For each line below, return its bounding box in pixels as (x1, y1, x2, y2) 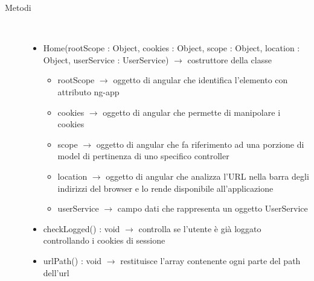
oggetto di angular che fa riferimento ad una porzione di (96, 137, 304, 150)
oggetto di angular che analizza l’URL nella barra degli (106, 169, 309, 182)
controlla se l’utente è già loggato (138, 222, 261, 235)
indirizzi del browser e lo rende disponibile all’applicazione (57, 182, 274, 194)
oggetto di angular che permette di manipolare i (103, 106, 281, 118)
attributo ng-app (57, 85, 120, 98)
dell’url (43, 266, 69, 279)
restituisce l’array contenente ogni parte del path (120, 254, 301, 267)
